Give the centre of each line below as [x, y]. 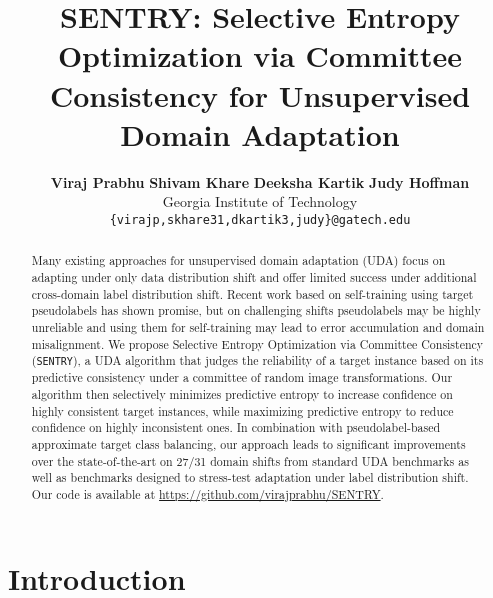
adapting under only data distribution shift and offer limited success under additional [254, 276]
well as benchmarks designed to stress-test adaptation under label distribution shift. [250, 477]
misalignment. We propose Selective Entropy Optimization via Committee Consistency [257, 343]
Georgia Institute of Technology [260, 201]
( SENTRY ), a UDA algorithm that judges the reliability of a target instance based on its [257, 360]
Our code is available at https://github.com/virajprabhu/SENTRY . [207, 494]
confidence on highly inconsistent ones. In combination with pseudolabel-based [236, 427]
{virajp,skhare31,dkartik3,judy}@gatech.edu [260, 219]
